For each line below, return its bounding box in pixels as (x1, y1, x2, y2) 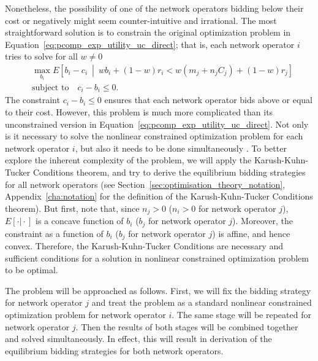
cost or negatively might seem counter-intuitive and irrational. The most (5, 14, 277, 26)
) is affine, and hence (212, 227, 290, 239)
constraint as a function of (5, 227, 104, 239)
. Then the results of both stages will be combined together (75, 320, 298, 333)
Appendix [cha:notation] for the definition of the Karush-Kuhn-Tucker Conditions (5, 190, 313, 203)
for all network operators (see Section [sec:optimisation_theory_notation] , (5, 177, 286, 190)
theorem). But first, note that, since (5, 201, 140, 214)
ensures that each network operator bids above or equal (104, 93, 313, 106)
